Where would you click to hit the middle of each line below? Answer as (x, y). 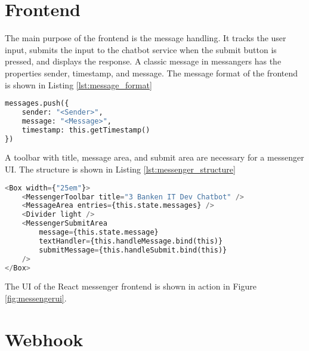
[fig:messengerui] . (36, 298)
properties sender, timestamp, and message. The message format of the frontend (152, 73)
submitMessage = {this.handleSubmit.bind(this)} (133, 250)
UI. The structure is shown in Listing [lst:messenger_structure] (120, 169)
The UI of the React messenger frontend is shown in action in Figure (131, 286)
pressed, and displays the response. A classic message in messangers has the (143, 61)
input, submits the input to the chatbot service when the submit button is (141, 49)
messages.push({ (37, 104)
